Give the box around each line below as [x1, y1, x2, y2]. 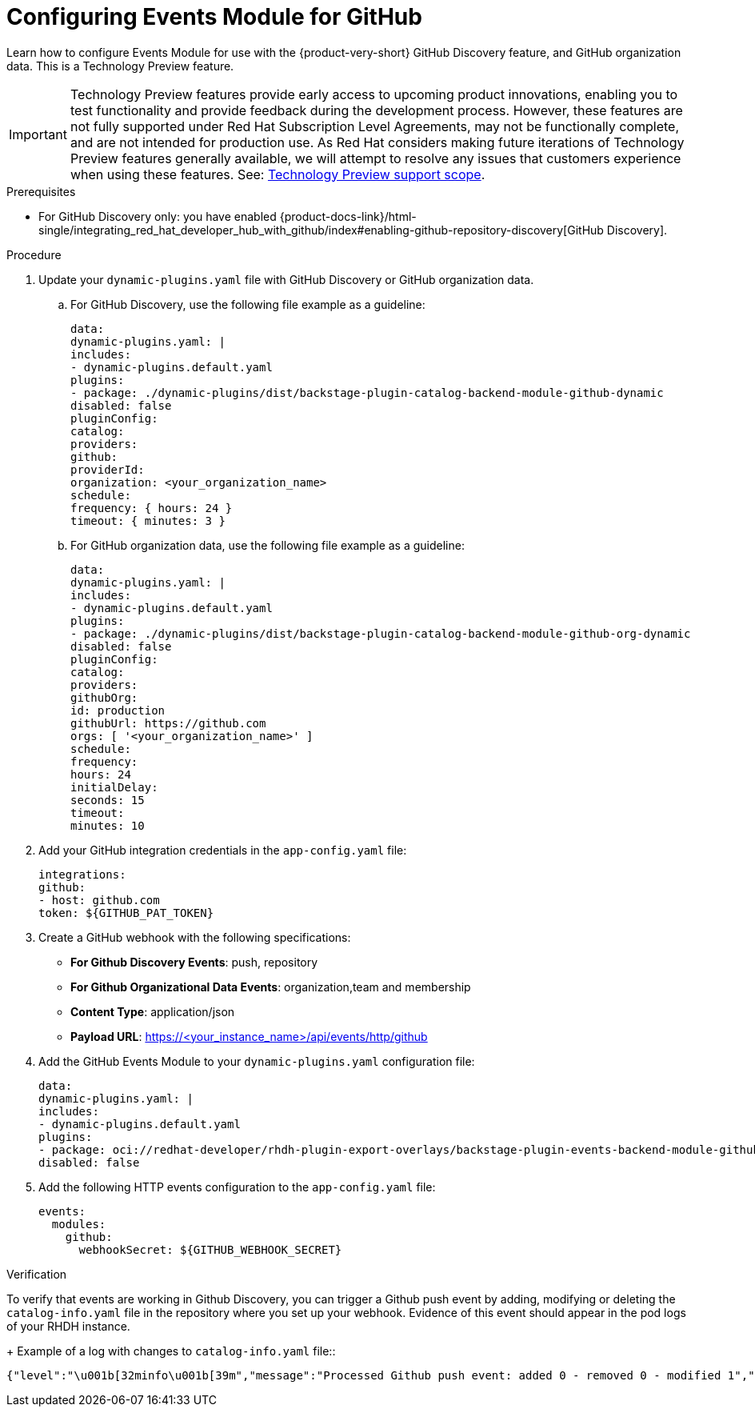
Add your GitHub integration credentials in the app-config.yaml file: [38, 843, 407, 857]
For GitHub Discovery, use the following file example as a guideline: [70, 297, 425, 311]
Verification [6, 1267, 67, 1281]
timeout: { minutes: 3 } [70, 514, 226, 527]
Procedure [6, 247, 62, 262]
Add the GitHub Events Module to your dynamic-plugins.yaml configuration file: [38, 1054, 475, 1068]
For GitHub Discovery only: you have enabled [38, 209, 277, 223]
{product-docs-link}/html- [279, 209, 417, 223]
